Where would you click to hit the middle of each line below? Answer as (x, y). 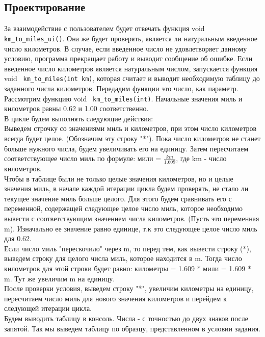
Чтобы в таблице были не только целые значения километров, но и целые (119, 178)
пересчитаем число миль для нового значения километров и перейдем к (115, 298)
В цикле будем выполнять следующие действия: (79, 118)
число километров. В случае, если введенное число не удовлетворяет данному (126, 48)
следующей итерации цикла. (48, 308)
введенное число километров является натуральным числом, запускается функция (131, 68)
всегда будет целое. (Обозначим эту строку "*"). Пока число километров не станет (132, 138)
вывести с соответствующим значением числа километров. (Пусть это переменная (132, 218)
